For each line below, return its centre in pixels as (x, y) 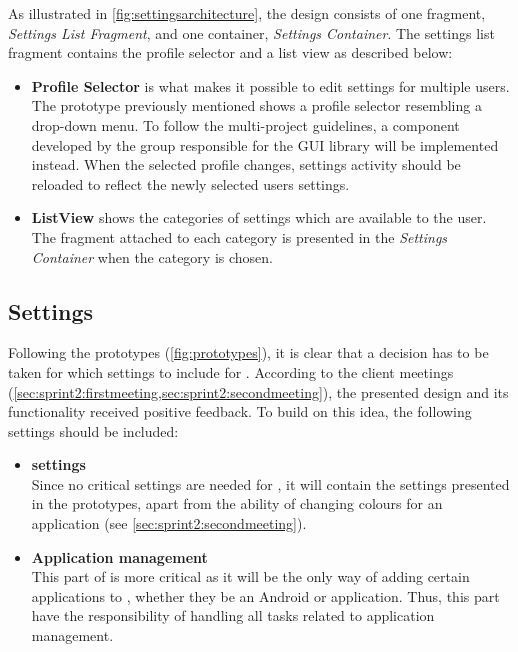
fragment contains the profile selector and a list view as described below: (230, 52)
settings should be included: (93, 430)
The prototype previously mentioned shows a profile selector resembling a (256, 105)
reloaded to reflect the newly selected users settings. (190, 183)
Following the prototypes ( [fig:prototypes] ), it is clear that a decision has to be (248, 352)
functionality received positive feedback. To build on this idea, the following (240, 411)
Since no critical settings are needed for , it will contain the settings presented (270, 483)
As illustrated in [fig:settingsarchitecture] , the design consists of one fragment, (247, 13)
